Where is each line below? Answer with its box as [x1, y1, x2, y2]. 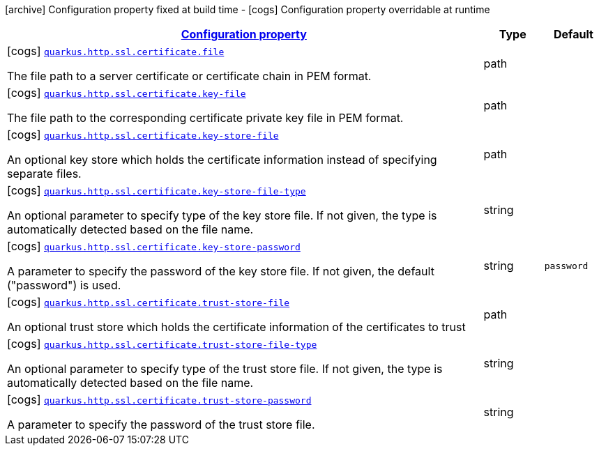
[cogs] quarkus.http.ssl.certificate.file [7, 44, 225, 58]
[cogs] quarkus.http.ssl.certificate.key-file [7, 86, 246, 100]
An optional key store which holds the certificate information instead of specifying [7, 153, 437, 167]
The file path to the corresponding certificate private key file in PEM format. [7, 111, 404, 125]
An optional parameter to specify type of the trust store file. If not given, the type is [7, 362, 443, 376]
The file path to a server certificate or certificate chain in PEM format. [7, 69, 372, 83]
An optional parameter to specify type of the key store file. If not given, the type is [7, 208, 437, 222]
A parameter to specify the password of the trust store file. [7, 418, 315, 431]
